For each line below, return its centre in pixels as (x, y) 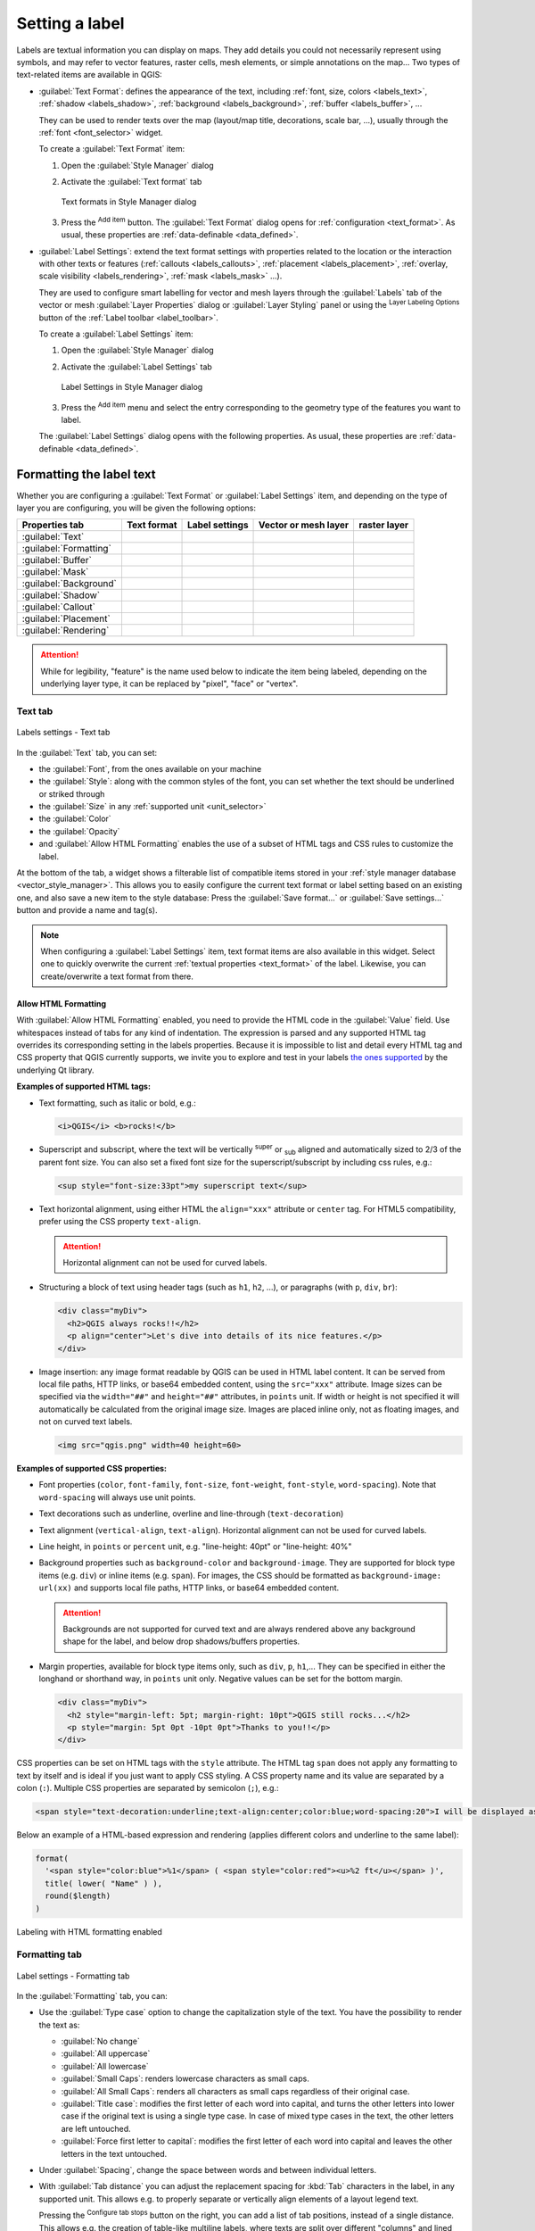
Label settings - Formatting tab (73, 1976)
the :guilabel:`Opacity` (79, 831)
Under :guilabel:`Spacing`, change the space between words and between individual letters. (208, 2169)
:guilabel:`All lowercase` (105, 2066)
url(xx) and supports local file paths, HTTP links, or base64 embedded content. (189, 1588)
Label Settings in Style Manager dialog (132, 387)
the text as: (59, 2025)
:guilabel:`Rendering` (66, 631)
